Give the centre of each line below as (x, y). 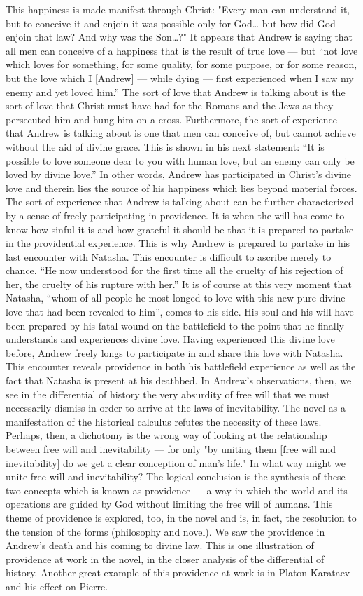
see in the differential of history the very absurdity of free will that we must (168, 394)
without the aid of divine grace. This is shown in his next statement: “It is (165, 146)
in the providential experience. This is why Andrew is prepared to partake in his (178, 243)
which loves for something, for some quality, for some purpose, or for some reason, (181, 64)
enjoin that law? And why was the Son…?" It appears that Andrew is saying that (179, 37)
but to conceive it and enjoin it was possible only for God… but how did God (171, 23)
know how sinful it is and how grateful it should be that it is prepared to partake (180, 229)
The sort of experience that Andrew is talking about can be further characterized (180, 202)
